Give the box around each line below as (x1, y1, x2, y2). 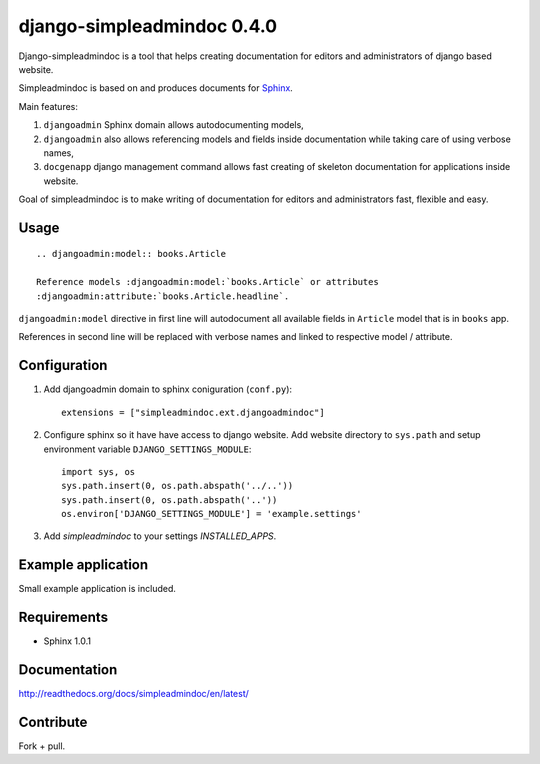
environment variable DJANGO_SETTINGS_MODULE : (43, 443, 252, 455)
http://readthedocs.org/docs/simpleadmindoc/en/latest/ (18, 688, 250, 700)
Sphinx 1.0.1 (43, 635, 92, 647)
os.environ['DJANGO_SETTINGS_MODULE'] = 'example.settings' (61, 508, 362, 520)
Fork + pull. (18, 740, 66, 752)
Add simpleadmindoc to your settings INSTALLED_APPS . (43, 530, 277, 542)
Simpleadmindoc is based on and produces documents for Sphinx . (18, 82, 294, 94)
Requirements (18, 609, 109, 626)
